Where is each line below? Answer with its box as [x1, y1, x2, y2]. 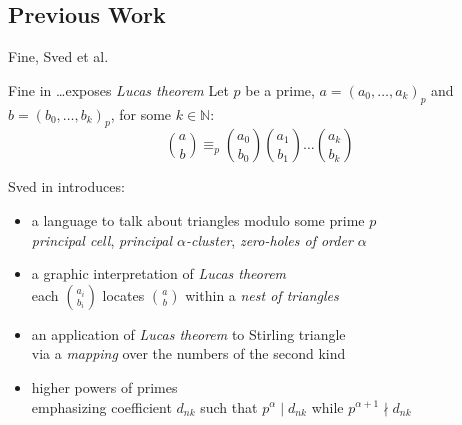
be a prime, [245, 79, 315, 100]
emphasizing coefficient [31, 396, 172, 417]
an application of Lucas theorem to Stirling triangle [31, 323, 346, 344]
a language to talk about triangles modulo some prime [31, 209, 365, 230]
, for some [110, 103, 172, 124]
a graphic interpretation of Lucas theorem [31, 263, 287, 284]
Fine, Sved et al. [8, 46, 109, 67]
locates [102, 284, 145, 305]
